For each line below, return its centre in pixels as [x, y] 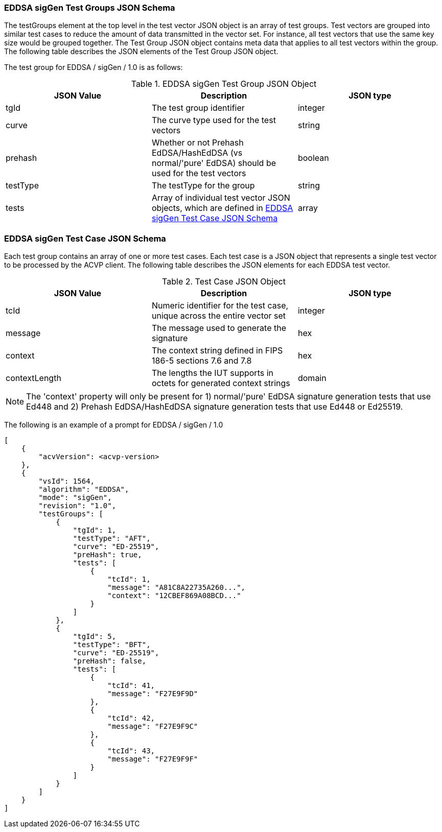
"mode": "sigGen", [75, 498]
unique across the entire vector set [219, 316]
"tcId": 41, [131, 686]
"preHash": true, [107, 555]
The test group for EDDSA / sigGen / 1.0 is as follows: [94, 67]
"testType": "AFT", [112, 539]
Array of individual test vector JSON [221, 198]
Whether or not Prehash [197, 143]
